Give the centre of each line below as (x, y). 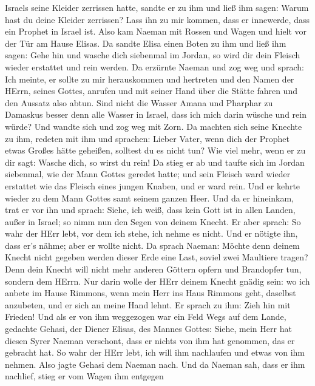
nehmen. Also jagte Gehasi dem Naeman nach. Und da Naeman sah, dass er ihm (155, 364)
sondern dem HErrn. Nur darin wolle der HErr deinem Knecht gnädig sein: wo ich (157, 281)
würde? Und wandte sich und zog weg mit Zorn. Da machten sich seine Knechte (154, 126)
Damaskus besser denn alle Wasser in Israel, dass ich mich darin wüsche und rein (156, 114)
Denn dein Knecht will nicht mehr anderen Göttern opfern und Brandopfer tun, (153, 269)
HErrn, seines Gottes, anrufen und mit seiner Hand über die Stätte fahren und (151, 91)
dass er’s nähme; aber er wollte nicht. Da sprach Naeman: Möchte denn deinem (152, 245)
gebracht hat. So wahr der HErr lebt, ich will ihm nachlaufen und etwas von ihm (155, 352)
